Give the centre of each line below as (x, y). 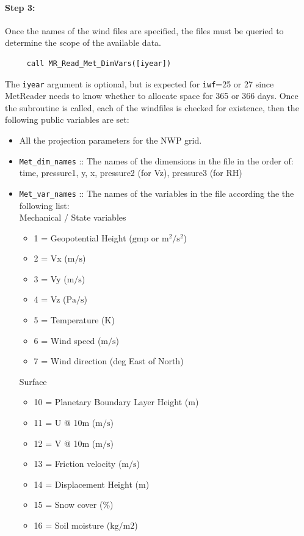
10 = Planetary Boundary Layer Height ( (111, 402)
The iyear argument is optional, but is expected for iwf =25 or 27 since (139, 83)
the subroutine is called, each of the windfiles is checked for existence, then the (152, 107)
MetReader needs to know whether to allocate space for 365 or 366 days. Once (152, 96)
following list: (44, 205)
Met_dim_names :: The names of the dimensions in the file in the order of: (156, 160)
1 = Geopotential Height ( (83, 237)
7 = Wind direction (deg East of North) (109, 361)
